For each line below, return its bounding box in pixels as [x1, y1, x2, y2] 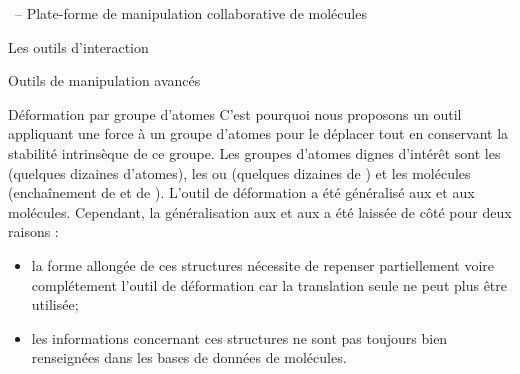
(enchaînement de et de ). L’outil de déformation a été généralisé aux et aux [8, 182, 475, 203]
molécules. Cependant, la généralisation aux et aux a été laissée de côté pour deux [8, 201, 512, 222]
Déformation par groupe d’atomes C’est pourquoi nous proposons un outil [8, 103, 462, 124]
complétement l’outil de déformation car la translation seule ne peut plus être [31, 274, 508, 295]
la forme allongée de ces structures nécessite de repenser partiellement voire [31, 254, 495, 275]
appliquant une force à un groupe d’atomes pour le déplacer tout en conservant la [8, 123, 509, 144]
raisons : [8, 221, 59, 242]
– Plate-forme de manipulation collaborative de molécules [14, 3, 367, 23]
